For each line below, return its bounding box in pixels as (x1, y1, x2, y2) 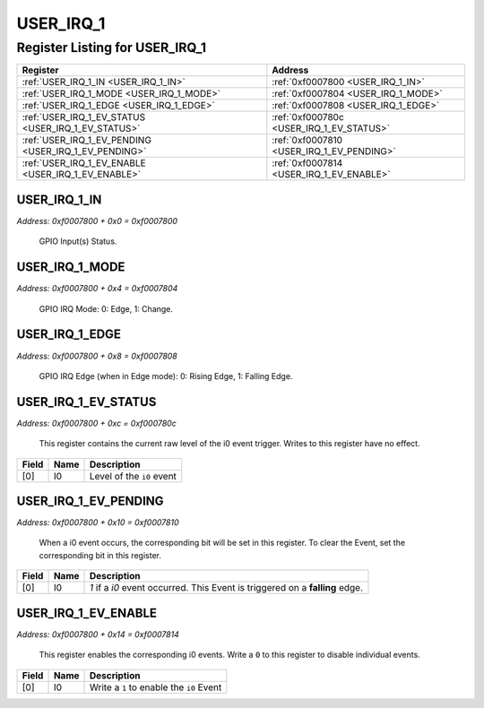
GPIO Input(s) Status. (39, 236, 117, 246)
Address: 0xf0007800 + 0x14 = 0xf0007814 (16, 628, 179, 640)
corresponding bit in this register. (39, 549, 161, 560)
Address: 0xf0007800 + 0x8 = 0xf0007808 (16, 350, 178, 361)
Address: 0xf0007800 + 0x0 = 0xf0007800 (16, 215, 178, 226)
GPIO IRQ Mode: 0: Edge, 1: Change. (39, 303, 174, 314)
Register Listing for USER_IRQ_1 (16, 39, 206, 56)
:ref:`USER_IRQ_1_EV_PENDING (22, 134, 152, 147)
